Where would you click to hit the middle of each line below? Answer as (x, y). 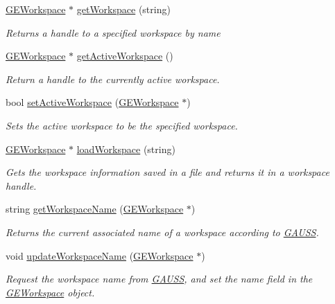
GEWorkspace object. (50, 292)
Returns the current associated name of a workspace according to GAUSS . (162, 232)
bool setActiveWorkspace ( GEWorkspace (92, 102)
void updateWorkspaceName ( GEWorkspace (100, 255)
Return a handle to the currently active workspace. (113, 79)
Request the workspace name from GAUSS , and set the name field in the (159, 279)
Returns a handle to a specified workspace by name (113, 32)
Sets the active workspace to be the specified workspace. (122, 125)
